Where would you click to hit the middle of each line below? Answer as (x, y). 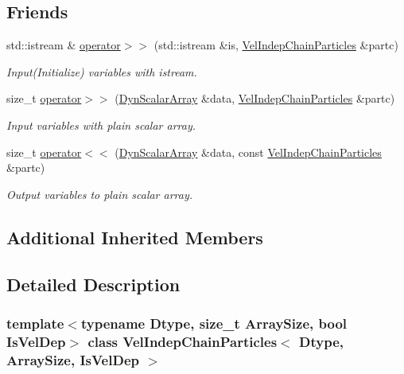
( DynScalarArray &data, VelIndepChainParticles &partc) (255, 98)
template (35, 323)
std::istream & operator (64, 45)
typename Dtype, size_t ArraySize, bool (214, 323)
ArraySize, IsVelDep (73, 359)
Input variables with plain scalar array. (101, 125)
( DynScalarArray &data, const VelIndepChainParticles (248, 152)
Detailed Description (93, 284)
